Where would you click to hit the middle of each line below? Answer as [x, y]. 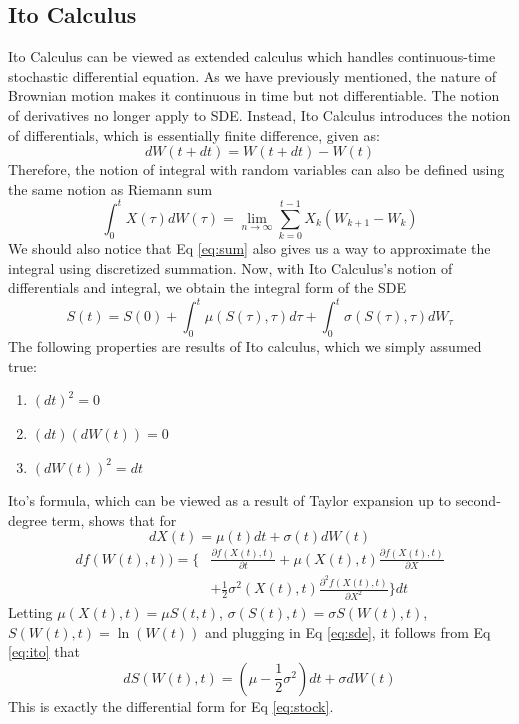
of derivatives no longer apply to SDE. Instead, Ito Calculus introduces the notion [259, 114]
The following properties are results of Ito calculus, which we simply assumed [245, 346]
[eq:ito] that [44, 651]
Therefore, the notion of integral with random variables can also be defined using [256, 169]
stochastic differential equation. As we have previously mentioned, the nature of [252, 75]
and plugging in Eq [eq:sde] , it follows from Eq [348, 631]
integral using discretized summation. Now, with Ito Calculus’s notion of [230, 267]
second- [478, 500]
